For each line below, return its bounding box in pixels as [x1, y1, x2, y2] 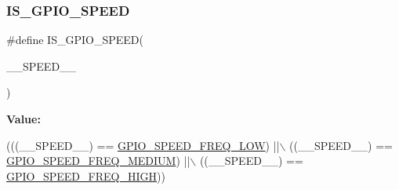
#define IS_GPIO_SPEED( [6, 31, 143, 48]
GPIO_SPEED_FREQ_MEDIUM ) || [6, 152, 190, 169]
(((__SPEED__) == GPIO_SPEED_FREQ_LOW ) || [6, 137, 280, 153]
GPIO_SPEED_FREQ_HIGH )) [6, 167, 165, 184]
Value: [6, 111, 41, 126]
